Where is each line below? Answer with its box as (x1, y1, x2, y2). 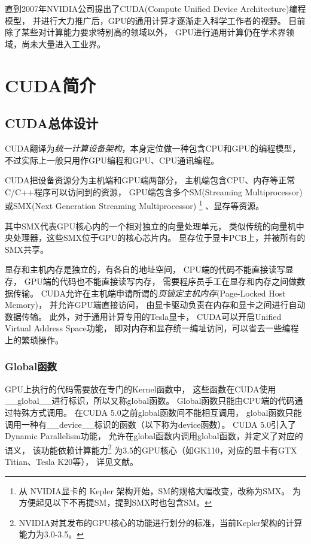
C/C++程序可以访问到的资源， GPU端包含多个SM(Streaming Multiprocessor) (5, 185, 303, 198)
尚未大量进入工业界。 (21, 37, 105, 50)
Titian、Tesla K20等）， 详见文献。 (5, 455, 138, 467)
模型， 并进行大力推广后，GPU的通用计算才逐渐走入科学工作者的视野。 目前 (5, 14, 306, 26)
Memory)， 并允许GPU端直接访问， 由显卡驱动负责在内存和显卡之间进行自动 (5, 298, 306, 311)
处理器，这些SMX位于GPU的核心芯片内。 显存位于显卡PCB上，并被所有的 (13, 231, 306, 244)
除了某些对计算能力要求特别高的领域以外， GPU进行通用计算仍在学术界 (5, 26, 286, 38)
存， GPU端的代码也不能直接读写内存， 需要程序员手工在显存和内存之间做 (5, 274, 297, 287)
